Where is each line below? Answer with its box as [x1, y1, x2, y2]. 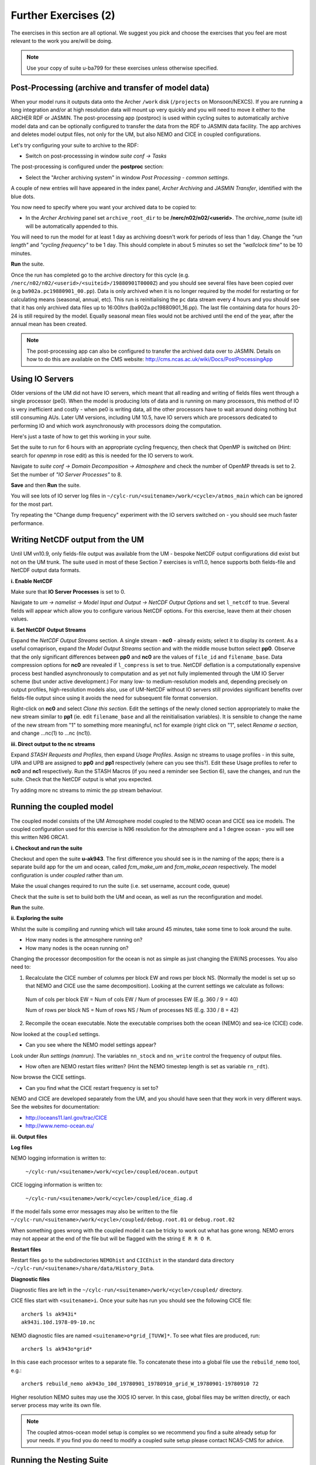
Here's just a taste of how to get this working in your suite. [11, 433, 152, 440]
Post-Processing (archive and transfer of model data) [11, 83, 210, 93]
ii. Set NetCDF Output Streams [11, 626, 86, 633]
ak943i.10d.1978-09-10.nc [21, 1319, 96, 1326]
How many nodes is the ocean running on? [25, 944, 129, 952]
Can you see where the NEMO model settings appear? [25, 1041, 156, 1048]
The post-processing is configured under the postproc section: [11, 163, 164, 170]
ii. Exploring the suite [11, 915, 64, 922]
